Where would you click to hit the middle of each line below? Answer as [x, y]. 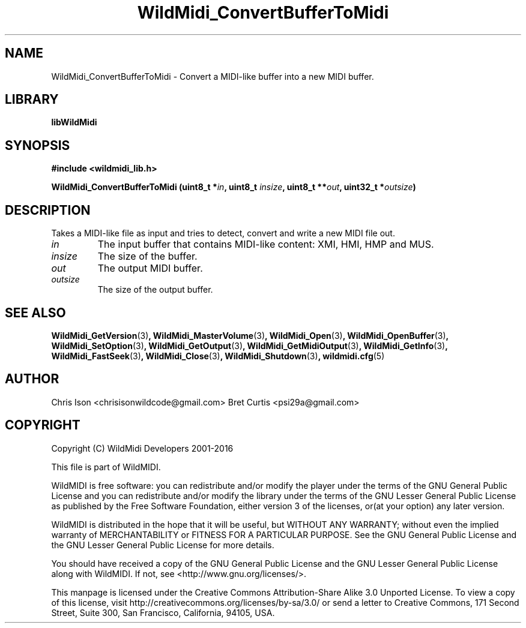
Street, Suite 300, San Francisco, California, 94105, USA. [163, 612]
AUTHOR [32, 379]
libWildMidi [74, 122]
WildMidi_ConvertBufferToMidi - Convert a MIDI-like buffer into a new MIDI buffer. [213, 76]
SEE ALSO [35, 313]
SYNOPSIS [38, 145]
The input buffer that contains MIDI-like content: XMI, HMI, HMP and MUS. [266, 244]
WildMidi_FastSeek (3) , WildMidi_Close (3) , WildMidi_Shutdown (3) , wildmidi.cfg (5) [218, 356]
